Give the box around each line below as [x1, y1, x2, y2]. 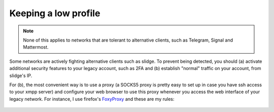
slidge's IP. [9, 72, 32, 79]
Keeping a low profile [9, 8, 100, 19]
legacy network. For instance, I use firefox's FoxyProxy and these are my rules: [9, 96, 175, 102]
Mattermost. [23, 44, 49, 50]
